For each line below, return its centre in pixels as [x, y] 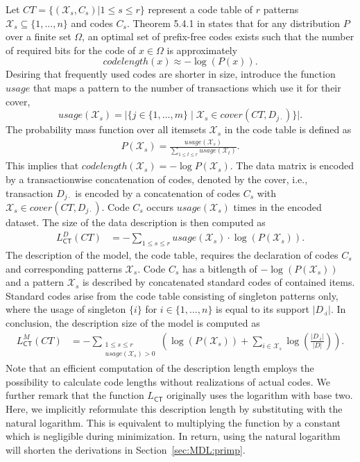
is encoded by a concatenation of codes [158, 192]
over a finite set [38, 36]
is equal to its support [263, 309]
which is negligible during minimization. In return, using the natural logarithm [173, 436]
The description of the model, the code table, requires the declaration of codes [172, 254]
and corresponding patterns [64, 268]
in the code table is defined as [288, 129]
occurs [160, 207]
